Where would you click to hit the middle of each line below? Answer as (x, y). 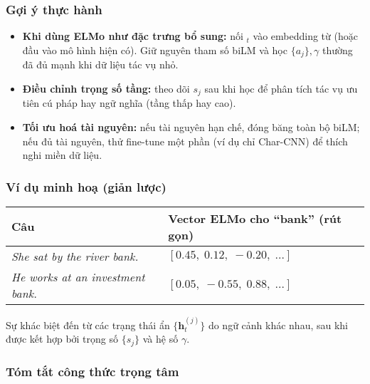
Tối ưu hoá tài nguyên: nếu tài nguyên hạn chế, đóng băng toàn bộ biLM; (191, 126)
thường (338, 50)
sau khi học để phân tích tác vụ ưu (281, 88)
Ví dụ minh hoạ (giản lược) (86, 186)
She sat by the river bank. (75, 256)
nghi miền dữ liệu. (62, 155)
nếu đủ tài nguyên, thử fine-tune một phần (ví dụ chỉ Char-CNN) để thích (185, 141)
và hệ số (160, 339)
